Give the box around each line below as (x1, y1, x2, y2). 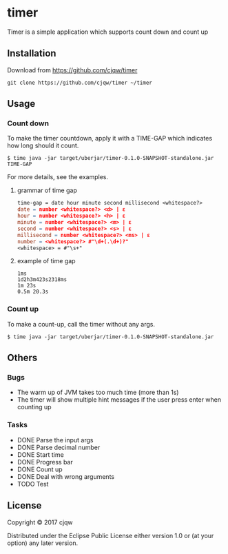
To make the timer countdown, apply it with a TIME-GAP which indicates (7, 134, 212, 143)
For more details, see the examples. (7, 173, 109, 181)
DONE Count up (17, 465, 63, 473)
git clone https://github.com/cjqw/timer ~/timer (7, 79, 153, 86)
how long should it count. (7, 141, 79, 150)
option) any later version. (7, 539, 78, 547)
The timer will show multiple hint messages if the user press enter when (17, 396, 222, 404)
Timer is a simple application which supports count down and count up (7, 28, 209, 36)
